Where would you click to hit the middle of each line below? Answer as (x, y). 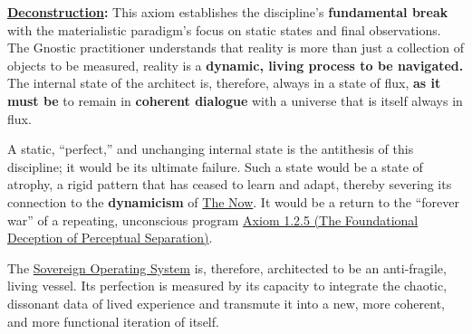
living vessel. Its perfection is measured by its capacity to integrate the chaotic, (227, 286)
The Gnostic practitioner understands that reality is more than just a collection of (236, 48)
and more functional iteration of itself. (113, 321)
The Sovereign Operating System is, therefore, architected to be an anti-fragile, (227, 267)
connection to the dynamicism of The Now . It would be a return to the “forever (233, 201)
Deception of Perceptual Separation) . (110, 238)
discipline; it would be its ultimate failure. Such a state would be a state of (215, 166)
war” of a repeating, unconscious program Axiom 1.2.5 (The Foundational (213, 219)
